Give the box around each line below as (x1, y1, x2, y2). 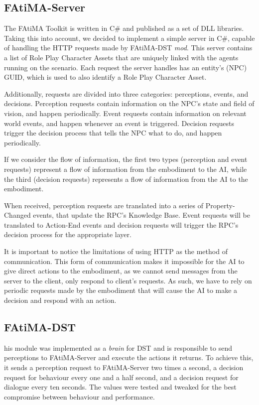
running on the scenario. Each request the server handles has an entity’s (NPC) (4, 62, 247, 72)
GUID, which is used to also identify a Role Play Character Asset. (4, 72, 207, 82)
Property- (205, 200, 235, 210)
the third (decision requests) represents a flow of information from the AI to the (4, 173, 248, 184)
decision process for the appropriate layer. (4, 229, 131, 240)
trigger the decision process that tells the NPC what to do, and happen (4, 128, 222, 138)
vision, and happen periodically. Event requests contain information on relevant (4, 108, 247, 118)
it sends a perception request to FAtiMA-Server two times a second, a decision (4, 362, 244, 373)
